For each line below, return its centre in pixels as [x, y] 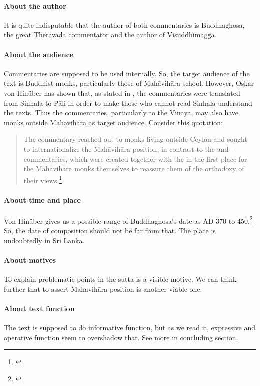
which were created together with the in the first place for [159, 159]
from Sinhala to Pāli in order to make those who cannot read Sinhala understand [128, 103]
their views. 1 [43, 179]
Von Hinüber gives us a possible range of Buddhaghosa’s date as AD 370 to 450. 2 [128, 220]
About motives [30, 259]
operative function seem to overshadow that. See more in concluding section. [121, 337]
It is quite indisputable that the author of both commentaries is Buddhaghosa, [124, 25]
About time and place [42, 199]
